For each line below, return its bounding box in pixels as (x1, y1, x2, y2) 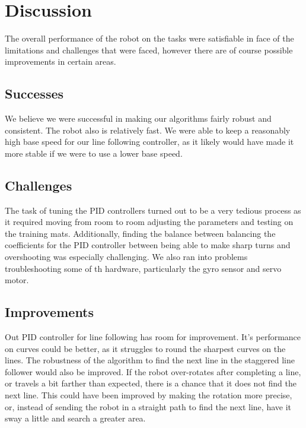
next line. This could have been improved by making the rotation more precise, (5, 389, 292, 401)
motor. (5, 274, 29, 286)
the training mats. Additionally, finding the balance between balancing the (5, 227, 276, 239)
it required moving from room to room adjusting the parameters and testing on (5, 215, 294, 228)
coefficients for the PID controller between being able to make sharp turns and (5, 239, 291, 251)
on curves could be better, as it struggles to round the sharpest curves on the (5, 342, 286, 354)
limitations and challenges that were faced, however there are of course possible (5, 43, 293, 56)
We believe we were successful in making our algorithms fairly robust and (5, 112, 272, 125)
